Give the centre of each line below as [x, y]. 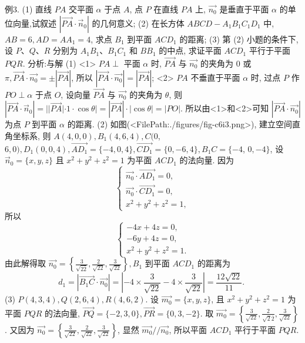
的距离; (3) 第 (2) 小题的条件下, [239, 39]
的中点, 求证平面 [190, 50]
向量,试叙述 [34, 23]
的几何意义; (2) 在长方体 [138, 23]
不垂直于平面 [215, 77]
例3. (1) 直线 [29, 9]
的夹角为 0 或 [226, 63]
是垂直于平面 [244, 9]
